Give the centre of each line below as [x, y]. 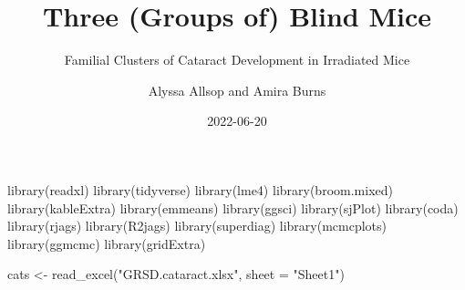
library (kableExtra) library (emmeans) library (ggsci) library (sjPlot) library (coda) [233, 207]
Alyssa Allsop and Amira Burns [237, 90]
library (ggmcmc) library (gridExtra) [107, 243]
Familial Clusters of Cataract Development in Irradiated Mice [237, 60]
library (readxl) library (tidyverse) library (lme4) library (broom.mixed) [200, 189]
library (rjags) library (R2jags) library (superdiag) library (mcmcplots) [197, 226]
